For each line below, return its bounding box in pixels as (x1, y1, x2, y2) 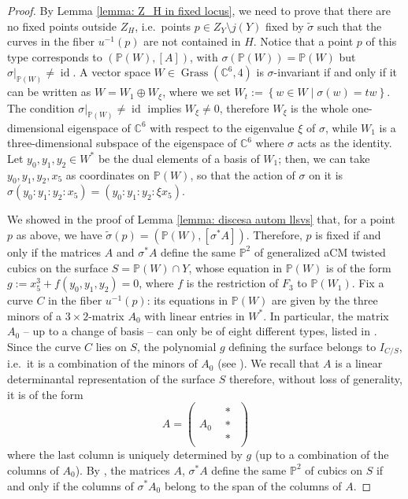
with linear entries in (144, 307, 245, 323)
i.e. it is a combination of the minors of (7, 355, 198, 371)
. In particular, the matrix (263, 307, 389, 323)
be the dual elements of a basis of (98, 150, 260, 166)
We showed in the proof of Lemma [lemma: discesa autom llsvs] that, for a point (7, 211, 395, 227)
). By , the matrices (75, 461, 170, 478)
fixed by (265, 17, 304, 34)
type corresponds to (7, 48, 102, 65)
